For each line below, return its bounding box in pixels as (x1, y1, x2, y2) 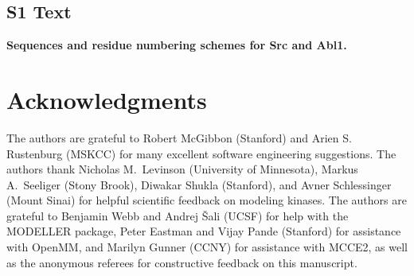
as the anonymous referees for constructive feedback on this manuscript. (6, 254, 357, 270)
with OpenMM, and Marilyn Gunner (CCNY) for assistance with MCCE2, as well (6, 239, 408, 255)
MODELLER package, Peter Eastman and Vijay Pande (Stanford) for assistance (6, 223, 401, 239)
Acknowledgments (6, 83, 207, 115)
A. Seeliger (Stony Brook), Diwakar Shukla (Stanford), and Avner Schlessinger (6, 176, 392, 192)
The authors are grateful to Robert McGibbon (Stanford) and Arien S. (6, 129, 352, 146)
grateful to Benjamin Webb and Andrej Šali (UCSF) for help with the (6, 207, 349, 224)
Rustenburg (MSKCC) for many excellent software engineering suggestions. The (6, 145, 396, 161)
